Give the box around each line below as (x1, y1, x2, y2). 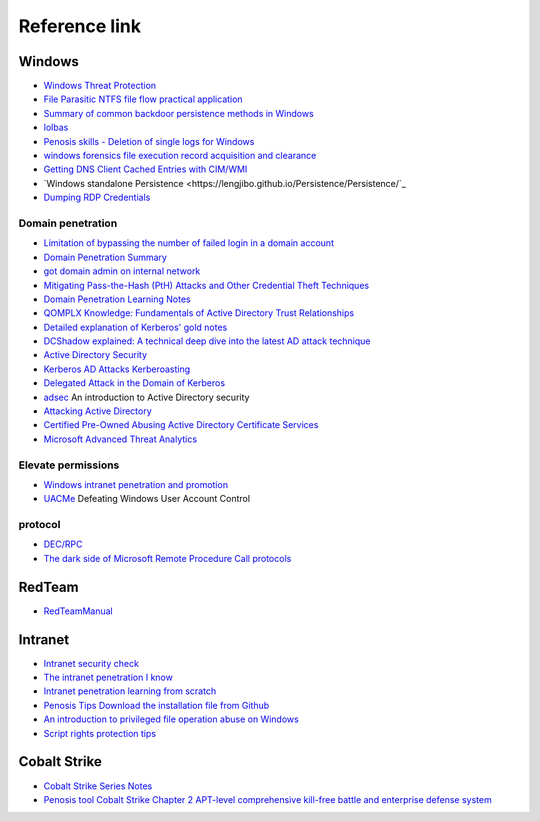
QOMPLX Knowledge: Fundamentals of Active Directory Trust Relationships (43, 307, 355, 319)
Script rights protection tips (43, 727, 157, 739)
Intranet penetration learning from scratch (43, 685, 217, 697)
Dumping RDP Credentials (43, 191, 151, 204)
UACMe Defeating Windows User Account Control (43, 493, 250, 505)
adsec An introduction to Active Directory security (43, 391, 250, 403)
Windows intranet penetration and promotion (43, 478, 229, 490)
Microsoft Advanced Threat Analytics (43, 433, 198, 445)
